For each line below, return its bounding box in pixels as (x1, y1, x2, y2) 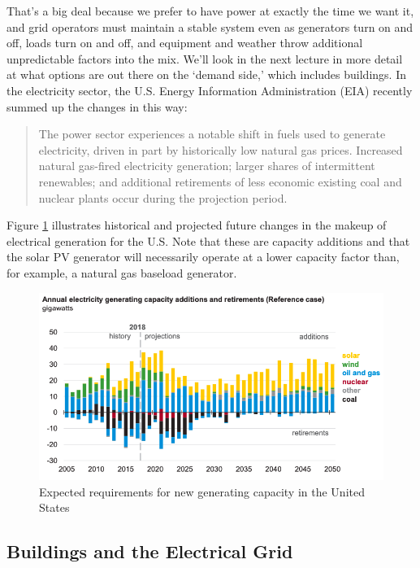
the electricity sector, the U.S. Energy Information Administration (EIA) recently (6, 81, 413, 98)
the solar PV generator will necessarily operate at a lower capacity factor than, (6, 248, 400, 265)
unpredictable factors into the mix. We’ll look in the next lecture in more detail (6, 50, 403, 67)
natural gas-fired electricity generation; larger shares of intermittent (38, 157, 375, 174)
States (39, 499, 70, 516)
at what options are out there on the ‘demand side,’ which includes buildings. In (6, 66, 406, 83)
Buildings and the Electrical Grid (6, 539, 293, 564)
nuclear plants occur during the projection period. (38, 189, 288, 206)
